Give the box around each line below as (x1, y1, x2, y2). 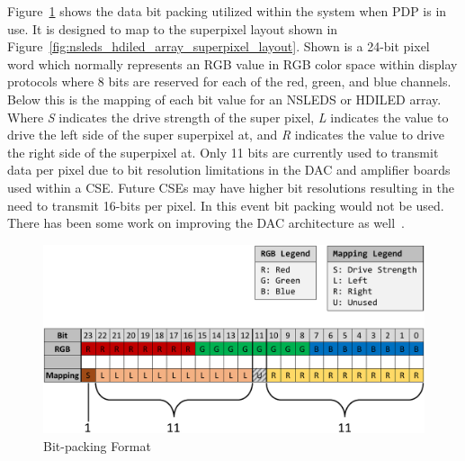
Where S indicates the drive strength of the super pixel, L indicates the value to (7, 107, 449, 126)
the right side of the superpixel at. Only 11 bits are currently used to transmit (7, 142, 439, 161)
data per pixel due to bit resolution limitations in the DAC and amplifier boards (7, 160, 451, 179)
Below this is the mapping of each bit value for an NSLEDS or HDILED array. (7, 89, 442, 108)
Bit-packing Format (43, 436, 151, 455)
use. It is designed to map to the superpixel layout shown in (7, 19, 338, 38)
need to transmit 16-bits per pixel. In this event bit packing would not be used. (7, 195, 444, 214)
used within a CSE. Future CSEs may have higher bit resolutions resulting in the (7, 177, 454, 196)
